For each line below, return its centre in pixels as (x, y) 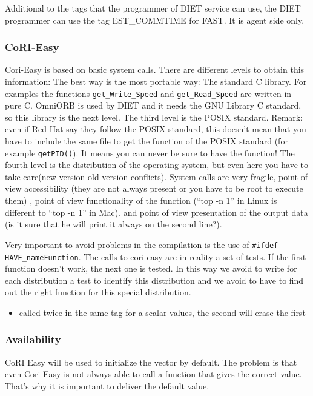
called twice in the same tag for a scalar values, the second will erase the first (162, 312)
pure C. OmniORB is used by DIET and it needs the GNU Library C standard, (153, 105)
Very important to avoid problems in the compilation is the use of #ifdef (142, 244)
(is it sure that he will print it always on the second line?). (114, 224)
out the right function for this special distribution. (98, 292)
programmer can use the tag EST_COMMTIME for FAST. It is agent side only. (155, 20)
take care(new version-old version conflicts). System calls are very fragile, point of (156, 176)
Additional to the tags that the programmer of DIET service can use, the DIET (153, 8)
